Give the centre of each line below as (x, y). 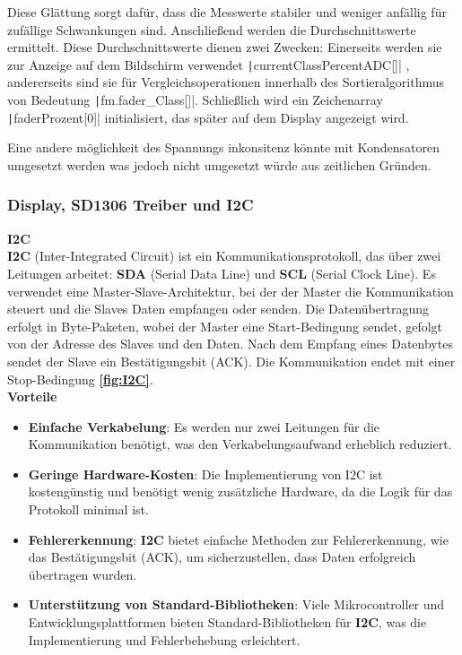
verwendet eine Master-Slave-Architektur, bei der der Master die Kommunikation (231, 291)
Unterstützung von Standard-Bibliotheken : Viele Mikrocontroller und (236, 604)
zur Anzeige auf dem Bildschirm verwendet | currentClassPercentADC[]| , (209, 64)
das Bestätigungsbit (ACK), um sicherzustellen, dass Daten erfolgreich (222, 557)
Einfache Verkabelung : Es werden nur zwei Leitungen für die (204, 426)
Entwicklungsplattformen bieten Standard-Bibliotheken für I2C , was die (227, 622)
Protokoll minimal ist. (88, 509)
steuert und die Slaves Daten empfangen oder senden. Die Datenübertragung (218, 309)
